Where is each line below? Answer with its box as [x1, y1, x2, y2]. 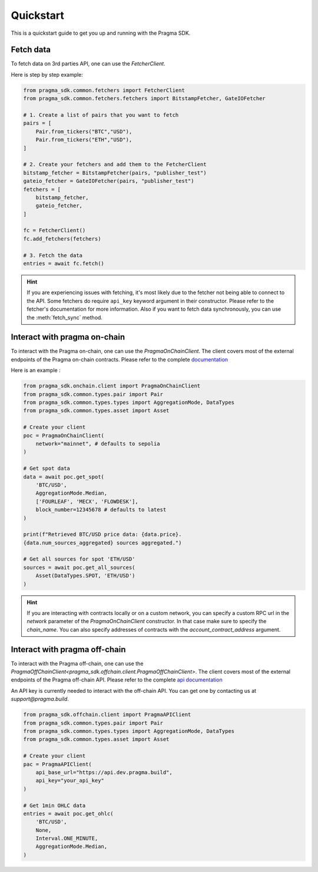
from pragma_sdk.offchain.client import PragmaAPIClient [23, 711, 191, 718]
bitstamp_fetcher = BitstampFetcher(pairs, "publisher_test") [23, 169, 207, 176]
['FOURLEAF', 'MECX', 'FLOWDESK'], [35, 498, 138, 505]
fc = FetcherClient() [23, 227, 86, 234]
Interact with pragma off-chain [11, 644, 126, 654]
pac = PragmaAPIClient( [23, 761, 92, 768]
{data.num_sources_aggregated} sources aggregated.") [23, 539, 182, 546]
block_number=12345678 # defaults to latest [35, 506, 167, 513]
